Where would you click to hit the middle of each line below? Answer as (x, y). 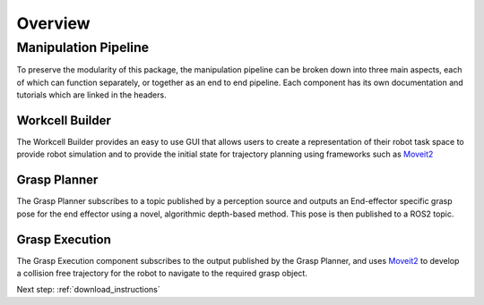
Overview (53, 23)
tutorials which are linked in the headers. (91, 95)
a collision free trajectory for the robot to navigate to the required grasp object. (162, 274)
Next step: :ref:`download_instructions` (88, 290)
